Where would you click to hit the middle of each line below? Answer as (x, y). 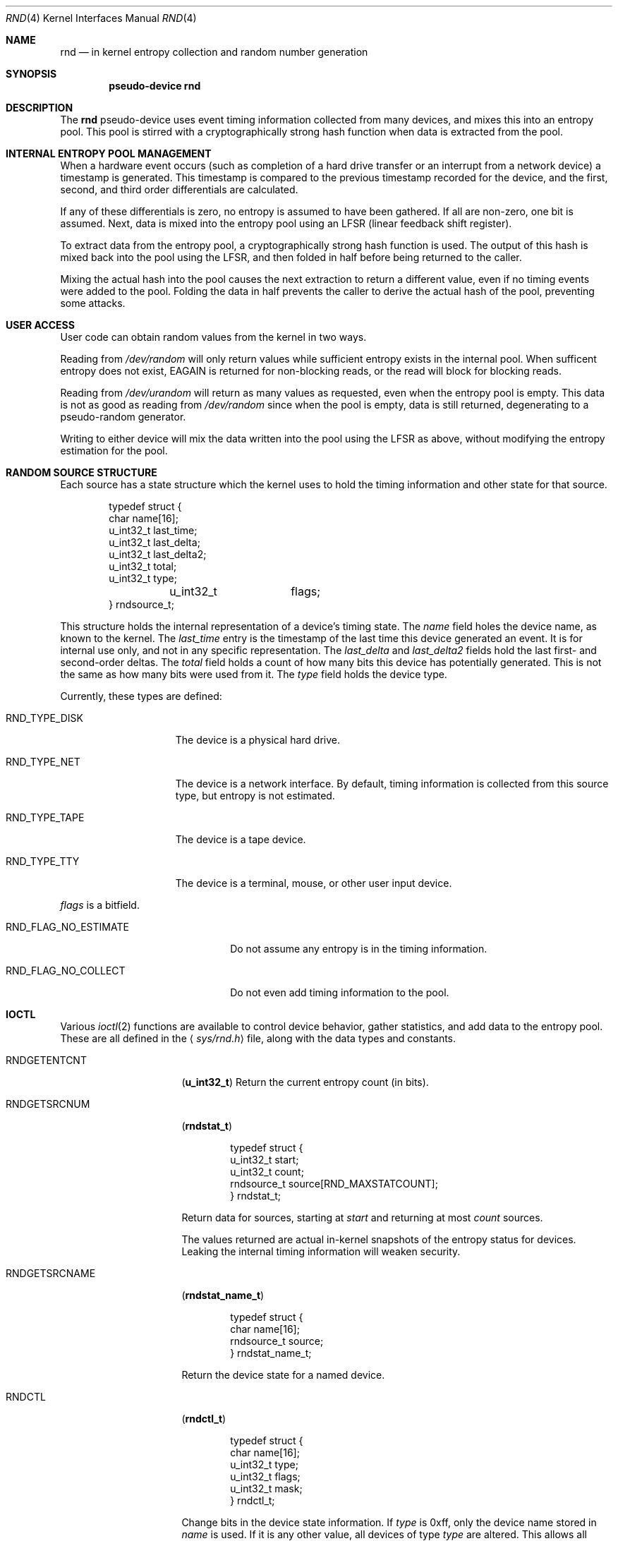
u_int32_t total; (143, 566)
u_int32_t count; (267, 1172)
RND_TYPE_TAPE (45, 817)
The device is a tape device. (241, 839)
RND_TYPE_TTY (43, 861)
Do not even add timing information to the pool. (340, 992)
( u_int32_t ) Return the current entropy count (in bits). (305, 1082)
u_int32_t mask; (266, 1488)
